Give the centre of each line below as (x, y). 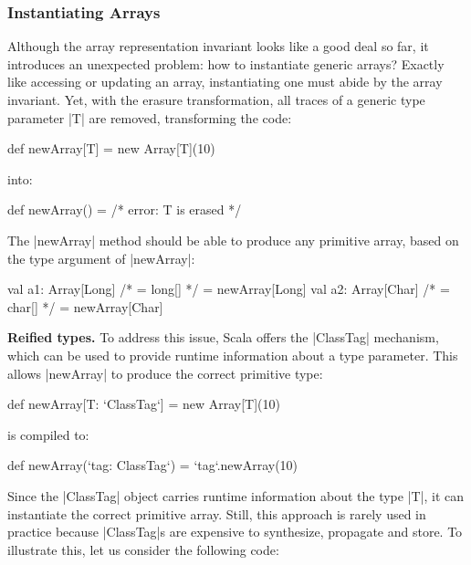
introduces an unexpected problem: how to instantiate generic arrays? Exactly (226, 63)
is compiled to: (48, 434)
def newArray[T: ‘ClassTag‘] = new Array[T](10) (144, 404)
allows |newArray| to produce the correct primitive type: (165, 373)
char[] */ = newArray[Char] (85, 306)
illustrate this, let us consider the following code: (143, 549)
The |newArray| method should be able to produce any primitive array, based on (233, 240)
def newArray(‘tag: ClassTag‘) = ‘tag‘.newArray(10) (153, 465)
